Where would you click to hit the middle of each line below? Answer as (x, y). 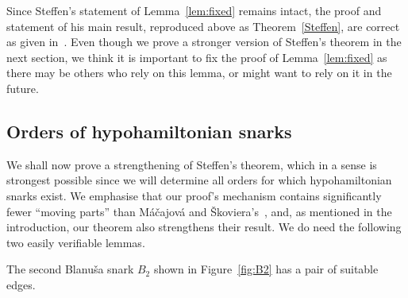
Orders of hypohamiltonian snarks (149, 131)
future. (23, 88)
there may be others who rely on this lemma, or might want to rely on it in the (199, 73)
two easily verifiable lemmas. (76, 242)
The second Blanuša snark (70, 269)
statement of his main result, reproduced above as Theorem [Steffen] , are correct (203, 26)
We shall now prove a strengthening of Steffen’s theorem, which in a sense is (192, 164)
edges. (21, 284)
